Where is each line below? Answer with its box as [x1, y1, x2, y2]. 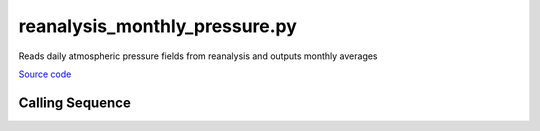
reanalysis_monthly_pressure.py [18, 15, 297, 37]
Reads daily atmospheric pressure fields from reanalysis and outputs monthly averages [18, 50, 379, 62]
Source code [18, 68, 72, 80]
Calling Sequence [18, 94, 132, 111]
